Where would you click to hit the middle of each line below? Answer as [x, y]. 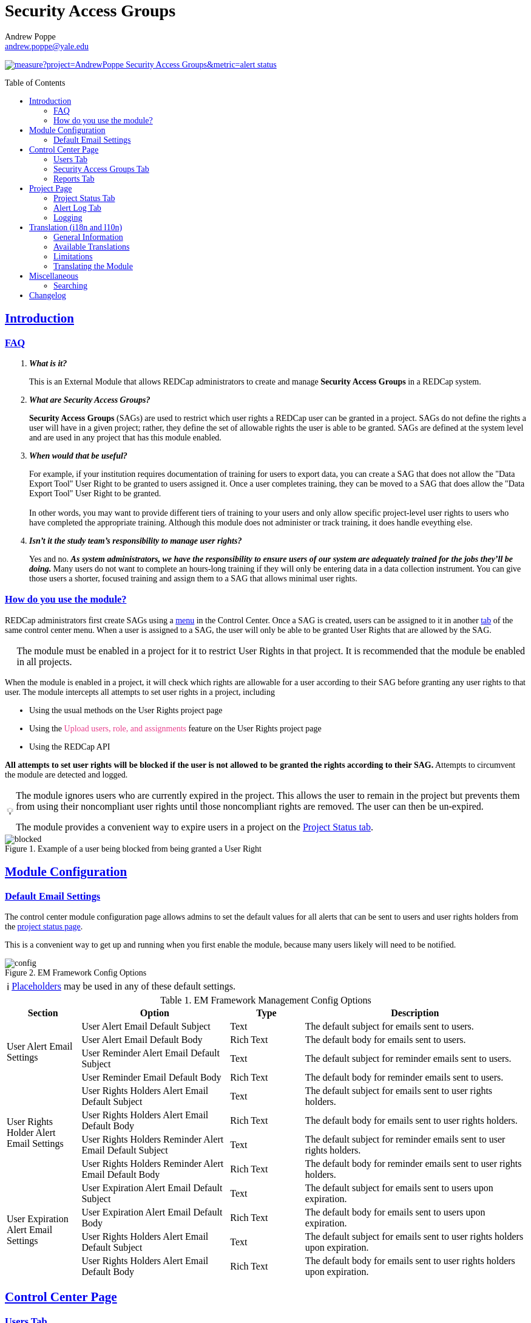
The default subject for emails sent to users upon [399, 1188]
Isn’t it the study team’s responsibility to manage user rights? [136, 541]
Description [415, 1013]
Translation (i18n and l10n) [76, 227]
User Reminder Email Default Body [151, 1077]
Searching [70, 285]
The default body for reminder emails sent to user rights [413, 1163]
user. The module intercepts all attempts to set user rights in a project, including [140, 692]
